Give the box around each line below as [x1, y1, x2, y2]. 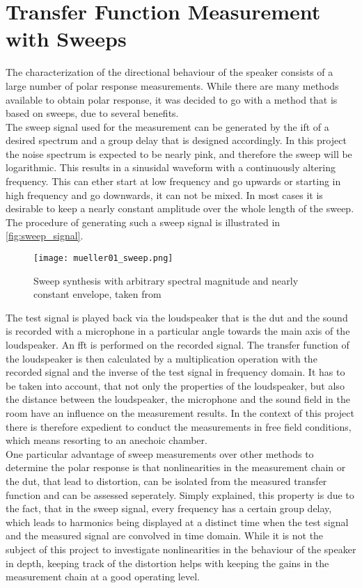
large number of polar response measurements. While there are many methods [6, 78, 339, 93]
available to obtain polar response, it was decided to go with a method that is [6, 92, 338, 106]
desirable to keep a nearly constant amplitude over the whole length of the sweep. [6, 201, 354, 216]
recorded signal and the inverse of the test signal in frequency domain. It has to [6, 365, 345, 379]
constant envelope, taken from [33, 287, 162, 301]
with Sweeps [6, 24, 127, 53]
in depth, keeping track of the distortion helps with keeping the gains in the [6, 555, 329, 570]
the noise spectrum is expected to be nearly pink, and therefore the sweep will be [6, 146, 352, 161]
